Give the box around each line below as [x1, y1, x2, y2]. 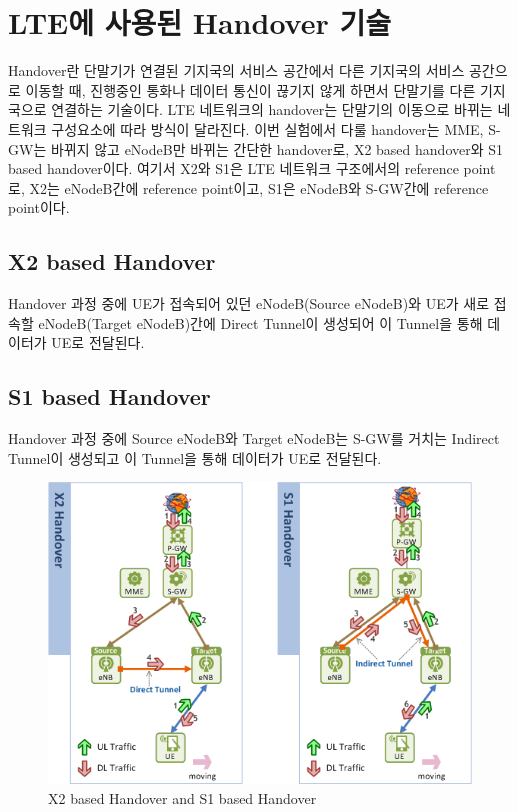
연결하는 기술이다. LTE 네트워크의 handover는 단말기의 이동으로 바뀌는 [51, 99, 493, 120]
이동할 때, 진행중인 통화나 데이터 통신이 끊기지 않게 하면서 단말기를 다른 [25, 79, 476, 100]
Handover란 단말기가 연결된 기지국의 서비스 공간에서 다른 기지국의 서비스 [8, 60, 465, 81]
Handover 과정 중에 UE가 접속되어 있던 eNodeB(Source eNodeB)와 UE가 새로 [8, 293, 490, 314]
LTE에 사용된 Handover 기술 [8, 2, 391, 43]
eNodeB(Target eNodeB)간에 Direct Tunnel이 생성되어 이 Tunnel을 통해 [38, 312, 483, 333]
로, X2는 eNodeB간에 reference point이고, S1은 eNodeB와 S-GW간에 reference [8, 177, 489, 198]
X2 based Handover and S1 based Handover [48, 787, 317, 808]
